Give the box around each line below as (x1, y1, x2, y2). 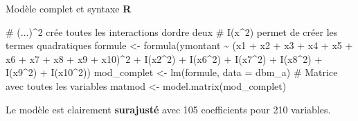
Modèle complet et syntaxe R (6, 1, 132, 15)
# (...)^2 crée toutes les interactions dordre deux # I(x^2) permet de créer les (6, 24, 338, 39)
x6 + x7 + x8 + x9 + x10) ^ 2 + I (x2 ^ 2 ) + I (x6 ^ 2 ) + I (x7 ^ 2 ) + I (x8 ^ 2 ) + (6, 51, 323, 66)
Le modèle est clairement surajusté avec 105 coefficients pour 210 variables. (6, 102, 331, 116)
